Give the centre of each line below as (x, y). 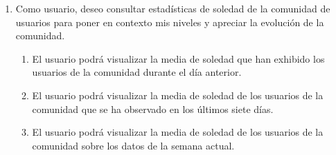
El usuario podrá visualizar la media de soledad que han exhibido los (178, 58)
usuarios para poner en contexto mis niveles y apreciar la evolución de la (170, 22)
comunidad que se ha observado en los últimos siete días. (153, 108)
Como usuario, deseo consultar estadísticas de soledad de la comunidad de (173, 8)
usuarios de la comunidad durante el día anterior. (137, 72)
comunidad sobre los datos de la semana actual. (133, 145)
